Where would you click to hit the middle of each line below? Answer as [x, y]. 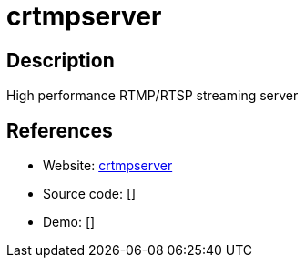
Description [61, 60]
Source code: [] [90, 194]
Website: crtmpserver [108, 166]
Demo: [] [69, 222]
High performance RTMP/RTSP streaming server [152, 96]
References [60, 130]
